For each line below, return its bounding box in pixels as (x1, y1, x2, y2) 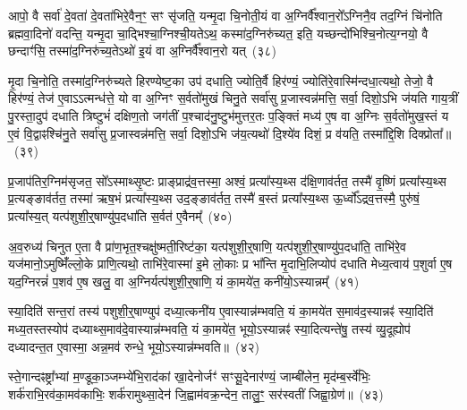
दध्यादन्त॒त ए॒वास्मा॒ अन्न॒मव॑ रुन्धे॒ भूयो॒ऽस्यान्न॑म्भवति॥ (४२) (8, 337, 259, 355)
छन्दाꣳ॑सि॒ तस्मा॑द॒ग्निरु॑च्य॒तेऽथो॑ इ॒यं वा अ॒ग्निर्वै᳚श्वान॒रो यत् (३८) (8, 41, 276, 60)
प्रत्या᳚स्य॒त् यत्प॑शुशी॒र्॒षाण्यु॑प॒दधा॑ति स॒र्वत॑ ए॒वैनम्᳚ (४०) (8, 206, 233, 225)
